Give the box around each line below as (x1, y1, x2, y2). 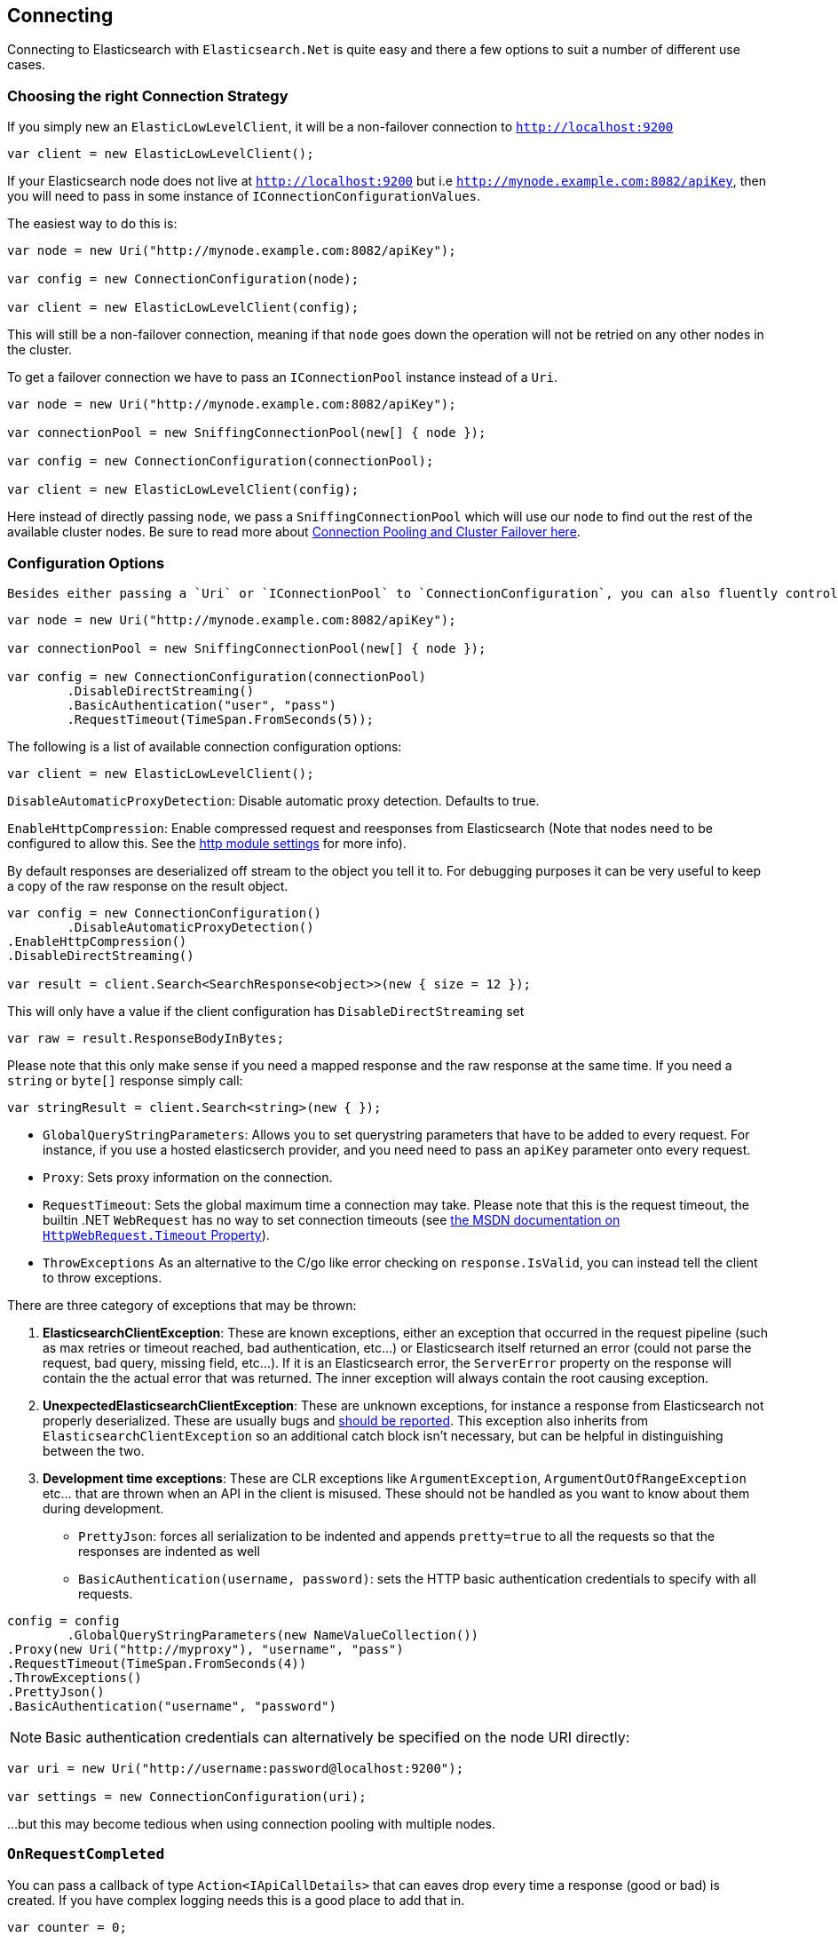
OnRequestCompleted (7, 1846, 165, 1863)
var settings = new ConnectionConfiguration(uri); (7, 1789, 367, 1804)
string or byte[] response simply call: (7, 1072, 243, 1088)
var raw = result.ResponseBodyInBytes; (7, 1030, 284, 1045)
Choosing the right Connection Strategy (7, 86, 289, 105)
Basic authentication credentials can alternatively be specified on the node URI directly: (45, 1727, 630, 1746)
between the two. (43, 1442, 145, 1458)
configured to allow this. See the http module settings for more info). (7, 835, 407, 851)
